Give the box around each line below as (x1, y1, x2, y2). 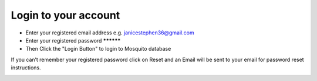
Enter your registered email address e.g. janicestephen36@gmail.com (25, 29, 194, 36)
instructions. (11, 64, 41, 71)
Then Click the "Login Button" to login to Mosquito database (25, 45, 171, 52)
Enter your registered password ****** (25, 37, 121, 44)
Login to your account (11, 9, 120, 22)
